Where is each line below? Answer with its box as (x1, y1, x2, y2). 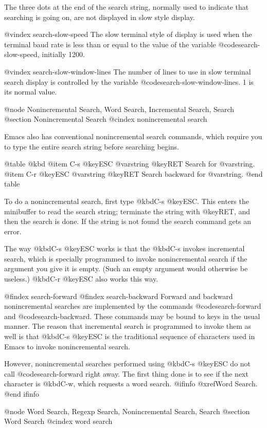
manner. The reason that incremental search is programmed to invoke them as (4, 321, 251, 331)
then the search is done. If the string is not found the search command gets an (4, 216, 252, 227)
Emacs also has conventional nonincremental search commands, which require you (4, 131, 262, 141)
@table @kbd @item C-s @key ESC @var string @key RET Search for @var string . (4, 158, 255, 169)
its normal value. (4, 86, 57, 97)
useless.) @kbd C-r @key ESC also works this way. (4, 273, 158, 284)
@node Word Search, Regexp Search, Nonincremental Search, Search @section (4, 405, 250, 416)
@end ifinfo (4, 388, 40, 399)
